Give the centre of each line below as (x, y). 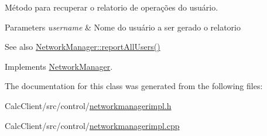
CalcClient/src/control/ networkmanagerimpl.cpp (92, 125)
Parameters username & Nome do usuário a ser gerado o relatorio (123, 27)
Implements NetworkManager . (59, 66)
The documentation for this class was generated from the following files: (134, 86)
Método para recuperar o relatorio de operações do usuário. (112, 7)
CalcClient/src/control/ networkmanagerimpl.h (88, 105)
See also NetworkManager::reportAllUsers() (83, 47)
